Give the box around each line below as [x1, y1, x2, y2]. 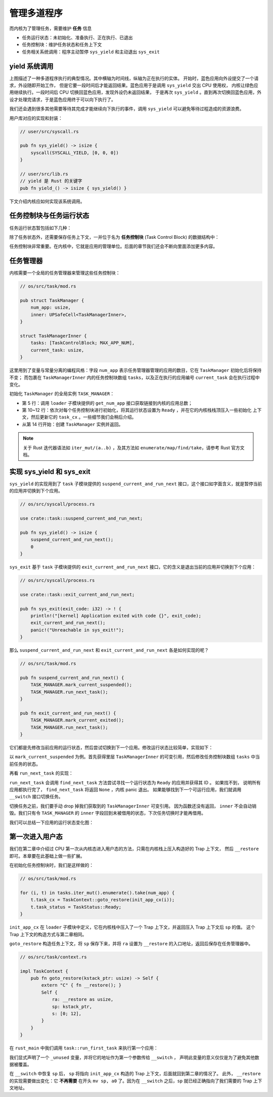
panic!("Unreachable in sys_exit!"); [30, 627, 124, 632]
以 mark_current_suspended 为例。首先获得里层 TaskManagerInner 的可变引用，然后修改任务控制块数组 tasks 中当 [9, 754, 260, 760]
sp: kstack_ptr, [52, 1003, 93, 1009]
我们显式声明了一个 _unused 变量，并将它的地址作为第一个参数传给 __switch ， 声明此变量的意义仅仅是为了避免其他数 [9, 1054, 260, 1060]
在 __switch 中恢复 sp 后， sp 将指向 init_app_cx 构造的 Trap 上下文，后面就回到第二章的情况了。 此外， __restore [9, 1071, 261, 1077]
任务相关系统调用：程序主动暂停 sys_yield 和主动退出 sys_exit [22, 49, 160, 55]
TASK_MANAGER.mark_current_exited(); [30, 718, 124, 723]
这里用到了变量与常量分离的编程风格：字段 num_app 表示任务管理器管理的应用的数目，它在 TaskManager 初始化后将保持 [9, 367, 262, 373]
